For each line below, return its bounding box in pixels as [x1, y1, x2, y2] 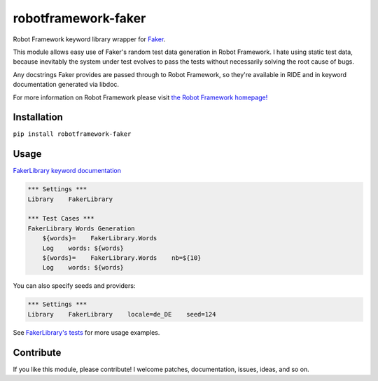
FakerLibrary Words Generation [27, 224, 136, 233]
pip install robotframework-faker [13, 130, 132, 138]
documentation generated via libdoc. [13, 81, 119, 89]
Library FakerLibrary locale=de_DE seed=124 [27, 310, 216, 318]
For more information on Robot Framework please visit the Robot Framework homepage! [13, 93, 268, 102]
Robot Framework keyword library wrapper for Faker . [13, 35, 166, 43]
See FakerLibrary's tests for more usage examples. [13, 328, 160, 336]
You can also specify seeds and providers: [13, 282, 136, 290]
